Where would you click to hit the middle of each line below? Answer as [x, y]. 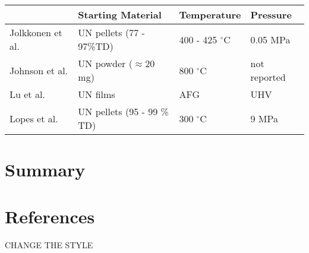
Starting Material [120, 15]
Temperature [210, 15]
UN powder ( [105, 63]
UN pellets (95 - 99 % [123, 111]
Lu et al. [27, 94]
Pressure [271, 15]
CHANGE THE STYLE [49, 244]
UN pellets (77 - [111, 32]
